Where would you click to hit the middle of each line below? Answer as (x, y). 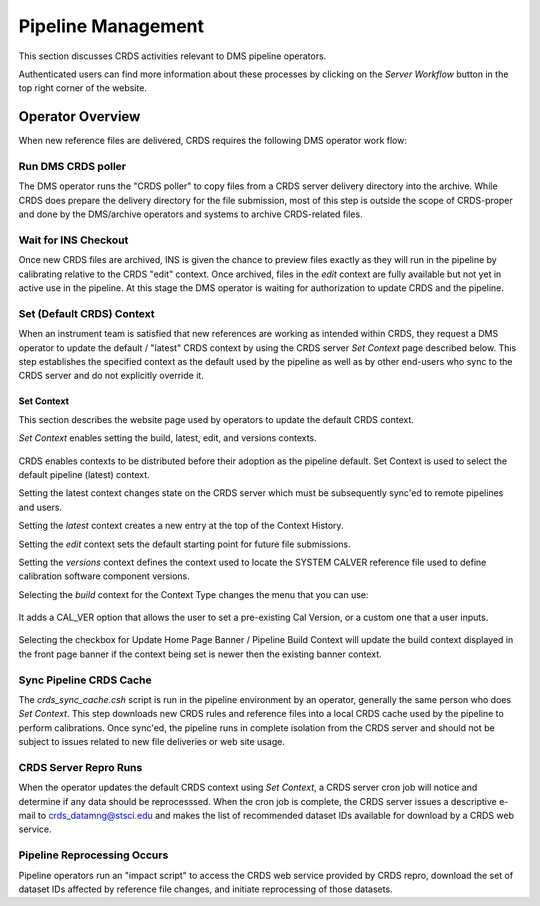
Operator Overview (79, 116)
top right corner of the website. (82, 88)
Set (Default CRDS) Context (86, 313)
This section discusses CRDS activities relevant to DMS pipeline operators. (172, 56)
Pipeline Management (111, 26)
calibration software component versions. (104, 576)
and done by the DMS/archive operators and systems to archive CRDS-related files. (191, 214)
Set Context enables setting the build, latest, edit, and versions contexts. (167, 438)
